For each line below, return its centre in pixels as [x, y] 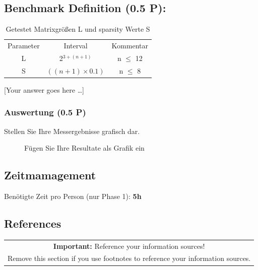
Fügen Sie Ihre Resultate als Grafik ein [84, 148]
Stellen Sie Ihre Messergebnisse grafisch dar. [72, 131]
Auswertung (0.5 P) [45, 112]
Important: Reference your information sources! [129, 246]
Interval [76, 46]
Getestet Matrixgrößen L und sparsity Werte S [78, 29]
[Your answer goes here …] [44, 89]
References [33, 223]
